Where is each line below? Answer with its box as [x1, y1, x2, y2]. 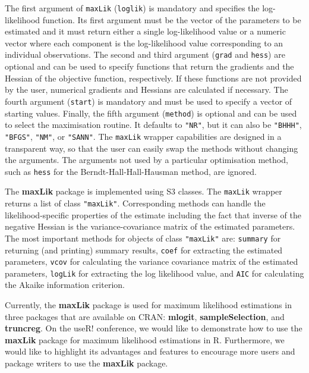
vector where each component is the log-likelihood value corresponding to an [5, 36, 283, 49]
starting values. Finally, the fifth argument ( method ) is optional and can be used [5, 106, 297, 119]
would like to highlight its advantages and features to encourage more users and [5, 345, 295, 358]
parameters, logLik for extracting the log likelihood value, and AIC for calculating [5, 267, 304, 279]
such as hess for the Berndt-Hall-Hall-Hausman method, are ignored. [5, 165, 257, 177]
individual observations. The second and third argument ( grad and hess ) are [5, 48, 285, 61]
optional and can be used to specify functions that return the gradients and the [5, 60, 294, 73]
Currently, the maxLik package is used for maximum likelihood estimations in [5, 299, 292, 311]
